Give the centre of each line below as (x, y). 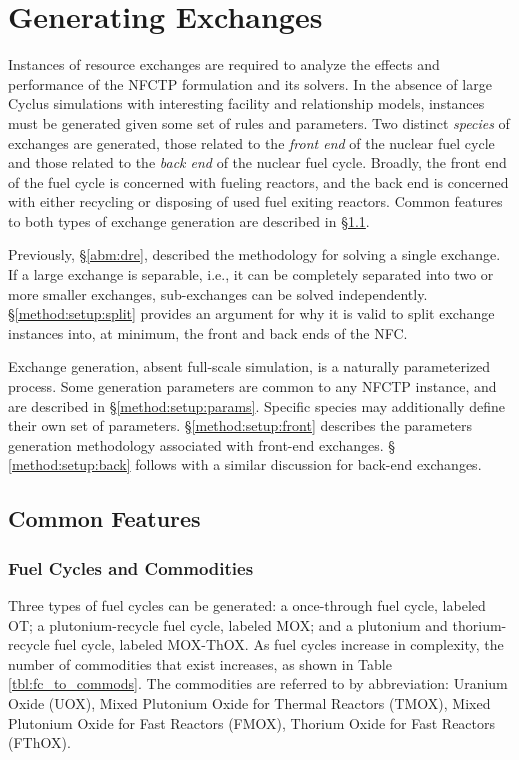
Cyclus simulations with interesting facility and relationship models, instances (246, 103)
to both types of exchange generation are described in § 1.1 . (189, 220)
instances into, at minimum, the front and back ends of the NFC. (208, 332)
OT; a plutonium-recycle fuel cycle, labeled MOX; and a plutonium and (228, 624)
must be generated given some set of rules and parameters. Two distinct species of (259, 122)
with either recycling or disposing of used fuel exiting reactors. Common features (255, 201)
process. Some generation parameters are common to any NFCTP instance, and (252, 386)
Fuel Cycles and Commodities (131, 567)
